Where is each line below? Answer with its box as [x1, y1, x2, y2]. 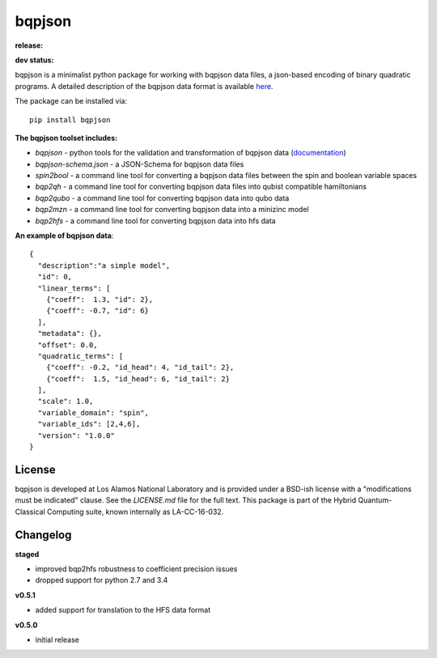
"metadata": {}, [37, 329, 103, 338]
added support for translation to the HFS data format [35, 605, 211, 615]
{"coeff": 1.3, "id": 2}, [45, 295, 154, 304]
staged [15, 549, 40, 558]
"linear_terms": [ [37, 283, 111, 293]
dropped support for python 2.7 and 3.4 [35, 575, 168, 585]
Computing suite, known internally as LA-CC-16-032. [46, 507, 224, 516]
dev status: [15, 55, 54, 65]
